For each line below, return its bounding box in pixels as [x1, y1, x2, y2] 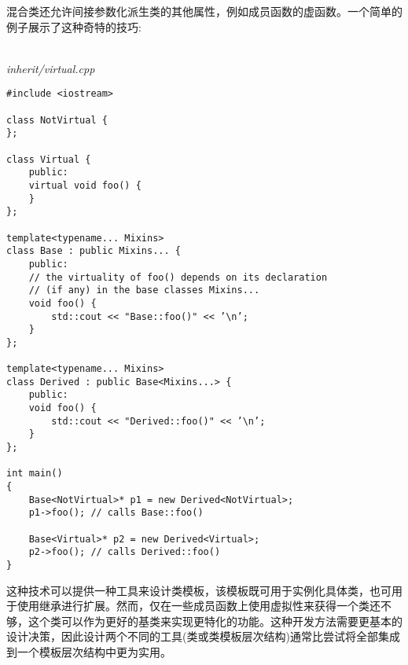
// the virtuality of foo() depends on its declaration [28, 271, 328, 283]
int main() [6, 468, 63, 479]
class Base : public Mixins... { [6, 245, 181, 257]
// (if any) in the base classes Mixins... [28, 285, 260, 296]
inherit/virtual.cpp [6, 60, 95, 76]
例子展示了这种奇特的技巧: [6, 18, 142, 35]
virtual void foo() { [28, 179, 142, 191]
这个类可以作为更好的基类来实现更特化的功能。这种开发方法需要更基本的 [28, 612, 402, 629]
